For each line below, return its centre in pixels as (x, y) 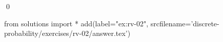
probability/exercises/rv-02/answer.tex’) (67, 33)
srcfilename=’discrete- (185, 23)
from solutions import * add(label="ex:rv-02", (76, 23)
